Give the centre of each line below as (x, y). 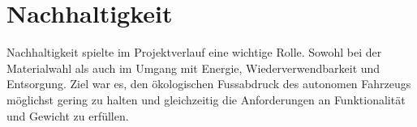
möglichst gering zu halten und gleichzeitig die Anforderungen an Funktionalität (206, 99)
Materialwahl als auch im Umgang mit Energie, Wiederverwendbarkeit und (193, 68)
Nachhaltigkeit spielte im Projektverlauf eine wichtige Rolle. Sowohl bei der (194, 52)
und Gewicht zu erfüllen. (68, 115)
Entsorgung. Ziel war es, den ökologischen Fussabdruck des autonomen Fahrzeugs (209, 84)
